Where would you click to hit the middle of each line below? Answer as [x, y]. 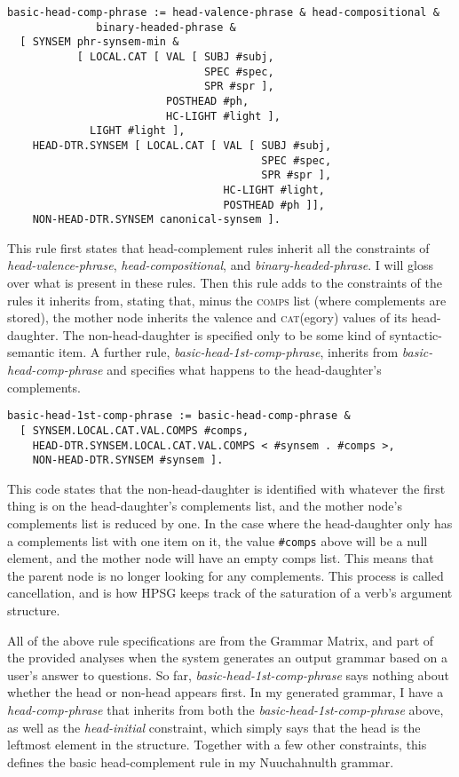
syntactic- [415, 334]
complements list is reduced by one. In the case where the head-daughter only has [230, 523]
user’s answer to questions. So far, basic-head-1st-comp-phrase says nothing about [228, 674]
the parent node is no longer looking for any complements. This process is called [226, 575]
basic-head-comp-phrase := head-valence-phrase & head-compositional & [223, 12]
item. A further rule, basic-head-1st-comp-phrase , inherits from [229, 352]
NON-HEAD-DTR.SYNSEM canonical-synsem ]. [156, 220]
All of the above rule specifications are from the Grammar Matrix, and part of [221, 640]
